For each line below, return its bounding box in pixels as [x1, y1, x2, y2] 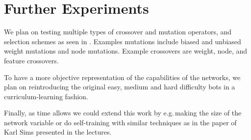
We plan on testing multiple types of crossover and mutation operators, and [4, 27, 232, 37]
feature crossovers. [4, 55, 59, 65]
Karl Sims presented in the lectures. [4, 127, 112, 137]
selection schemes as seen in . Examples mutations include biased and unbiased [4, 36, 241, 46]
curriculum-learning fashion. [4, 91, 88, 101]
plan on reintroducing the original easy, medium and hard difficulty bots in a [4, 82, 235, 92]
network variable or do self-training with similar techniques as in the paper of [4, 117, 237, 127]
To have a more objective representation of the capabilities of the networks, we [4, 72, 241, 82]
